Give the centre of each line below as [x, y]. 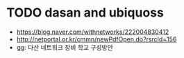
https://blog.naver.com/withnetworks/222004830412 [93, 32]
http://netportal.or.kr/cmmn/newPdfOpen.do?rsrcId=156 [97, 39]
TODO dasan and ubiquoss [85, 13]
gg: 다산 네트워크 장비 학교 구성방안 [65, 47]
